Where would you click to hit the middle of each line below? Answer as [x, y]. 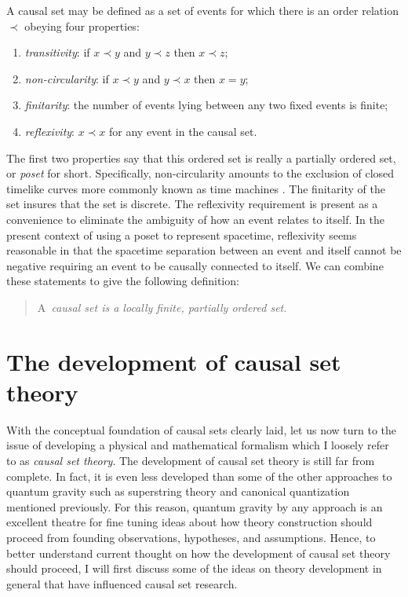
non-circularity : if [67, 78]
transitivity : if [57, 52]
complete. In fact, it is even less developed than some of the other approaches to [199, 476]
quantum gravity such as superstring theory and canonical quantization [178, 491]
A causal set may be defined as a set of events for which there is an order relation [202, 10]
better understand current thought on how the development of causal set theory [199, 553]
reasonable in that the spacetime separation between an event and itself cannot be [204, 250]
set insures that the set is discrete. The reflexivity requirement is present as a [192, 204]
